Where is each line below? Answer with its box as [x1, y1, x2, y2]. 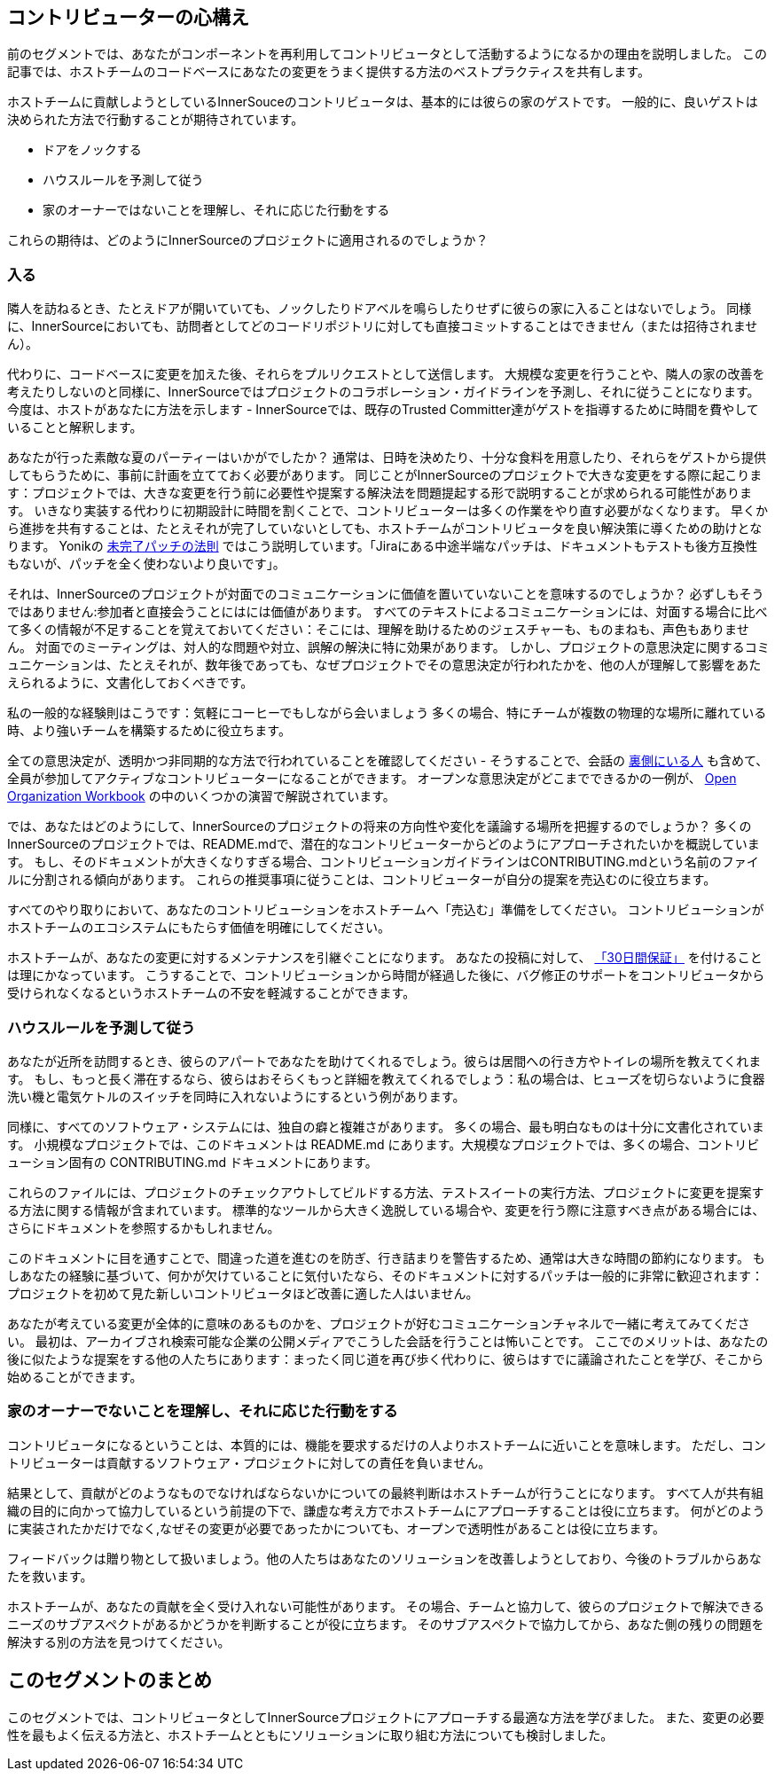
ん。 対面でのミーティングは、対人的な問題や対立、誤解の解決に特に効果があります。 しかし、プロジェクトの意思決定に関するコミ [7, 639, 770, 655]
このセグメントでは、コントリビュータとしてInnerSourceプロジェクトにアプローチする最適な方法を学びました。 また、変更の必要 [7, 1709, 765, 1725]
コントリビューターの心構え [7, 6, 249, 28]
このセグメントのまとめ [7, 1669, 212, 1692]
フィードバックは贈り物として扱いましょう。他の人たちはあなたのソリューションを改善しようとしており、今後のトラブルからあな [7, 1550, 762, 1566]
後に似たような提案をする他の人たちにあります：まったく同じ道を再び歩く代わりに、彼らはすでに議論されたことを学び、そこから [7, 1351, 764, 1367]
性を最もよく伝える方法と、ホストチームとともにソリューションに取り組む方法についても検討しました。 [7, 1727, 614, 1743]
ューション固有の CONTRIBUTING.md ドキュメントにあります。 [7, 1154, 378, 1170]
